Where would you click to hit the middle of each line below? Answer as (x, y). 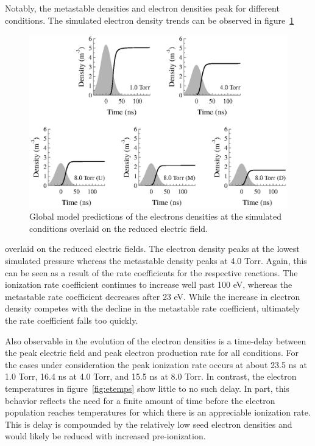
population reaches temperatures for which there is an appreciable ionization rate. (158, 412)
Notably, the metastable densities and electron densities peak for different (142, 8)
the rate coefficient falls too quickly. (72, 320)
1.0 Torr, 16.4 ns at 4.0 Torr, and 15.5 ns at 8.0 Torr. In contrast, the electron (151, 376)
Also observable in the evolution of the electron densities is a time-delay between (156, 340)
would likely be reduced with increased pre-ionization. (105, 436)
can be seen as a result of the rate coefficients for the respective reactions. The (151, 272)
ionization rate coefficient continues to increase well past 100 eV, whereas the (149, 284)
